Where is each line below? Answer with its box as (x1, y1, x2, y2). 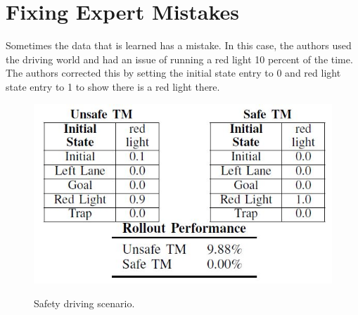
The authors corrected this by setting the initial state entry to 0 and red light (6, 65, 341, 80)
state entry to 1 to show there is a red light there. (6, 79, 220, 94)
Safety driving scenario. (34, 295, 135, 310)
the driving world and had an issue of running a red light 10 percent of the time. (6, 51, 353, 66)
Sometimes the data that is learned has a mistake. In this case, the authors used (6, 38, 352, 53)
